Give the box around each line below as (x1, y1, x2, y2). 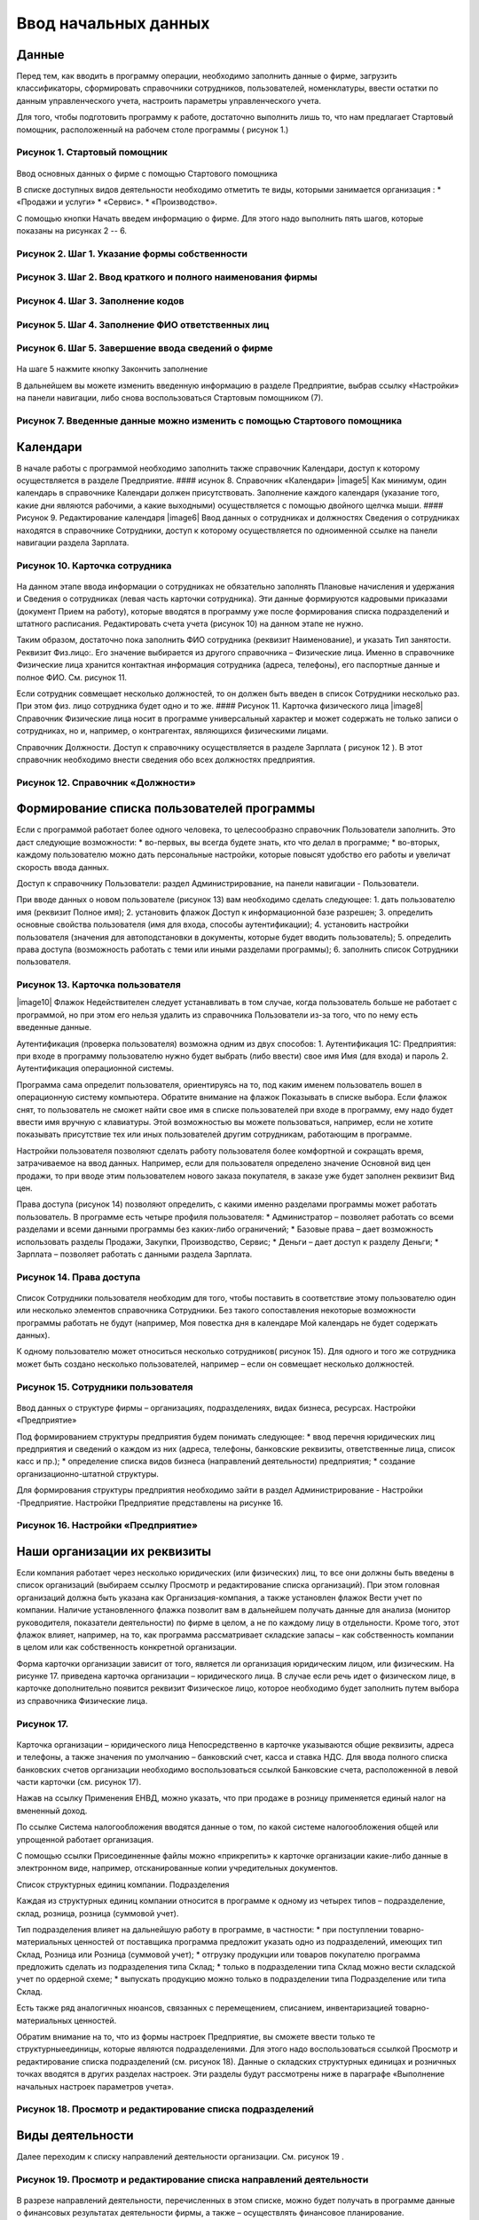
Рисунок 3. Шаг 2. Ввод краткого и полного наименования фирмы (16, 271, 318, 283)
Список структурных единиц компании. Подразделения (16, 1879, 230, 1890)
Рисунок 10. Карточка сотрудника (16, 559, 172, 572)
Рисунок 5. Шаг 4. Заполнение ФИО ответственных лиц (16, 318, 270, 330)
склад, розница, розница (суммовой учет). (16, 1907, 179, 1918)
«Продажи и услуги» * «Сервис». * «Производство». (16, 196, 217, 208)
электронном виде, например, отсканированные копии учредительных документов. (16, 1863, 339, 1874)
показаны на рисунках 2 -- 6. (16, 226, 128, 236)
